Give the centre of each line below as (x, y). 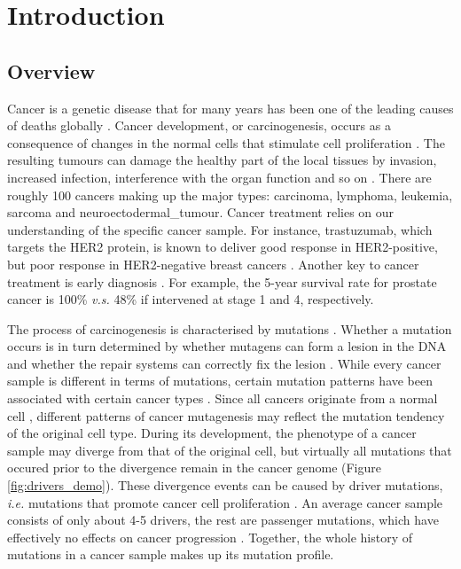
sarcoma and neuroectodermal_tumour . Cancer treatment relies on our (201, 212)
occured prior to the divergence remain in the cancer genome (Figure (195, 468)
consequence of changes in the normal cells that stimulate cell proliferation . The (226, 142)
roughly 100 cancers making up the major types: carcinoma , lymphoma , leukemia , (230, 195)
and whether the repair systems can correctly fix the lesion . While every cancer (224, 363)
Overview (51, 70)
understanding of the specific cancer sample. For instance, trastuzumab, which (220, 229)
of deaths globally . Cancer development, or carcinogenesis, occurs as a (199, 125)
